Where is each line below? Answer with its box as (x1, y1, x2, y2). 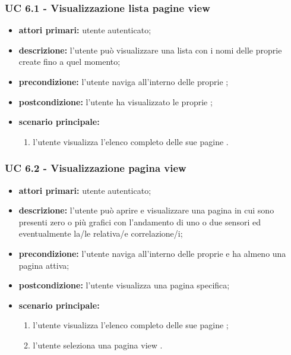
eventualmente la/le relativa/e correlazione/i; (18, 227, 183, 240)
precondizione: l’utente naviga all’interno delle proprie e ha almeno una (18, 247, 286, 259)
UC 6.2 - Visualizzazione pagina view (5, 161, 186, 175)
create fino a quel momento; (18, 55, 121, 68)
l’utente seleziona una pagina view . (33, 338, 163, 351)
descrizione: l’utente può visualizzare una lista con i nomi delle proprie (18, 43, 282, 56)
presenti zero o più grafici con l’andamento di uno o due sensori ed (18, 215, 261, 228)
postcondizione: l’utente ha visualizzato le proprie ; (18, 95, 213, 108)
